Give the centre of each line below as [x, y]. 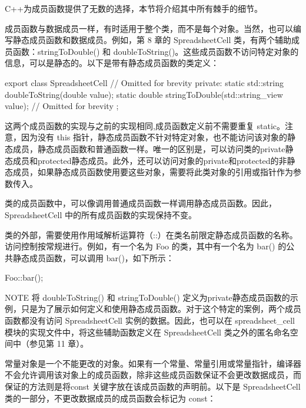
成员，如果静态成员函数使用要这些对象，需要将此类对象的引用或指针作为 [153, 172]
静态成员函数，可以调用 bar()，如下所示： [93, 257]
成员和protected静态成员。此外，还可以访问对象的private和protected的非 [150, 160]
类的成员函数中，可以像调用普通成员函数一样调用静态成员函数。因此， [141, 203]
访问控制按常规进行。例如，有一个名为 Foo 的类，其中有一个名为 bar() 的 [146, 246]
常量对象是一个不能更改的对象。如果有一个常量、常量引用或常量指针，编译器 [153, 363]
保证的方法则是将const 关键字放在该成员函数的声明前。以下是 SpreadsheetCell [153, 386]
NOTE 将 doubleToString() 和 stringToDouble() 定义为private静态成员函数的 [147, 297]
